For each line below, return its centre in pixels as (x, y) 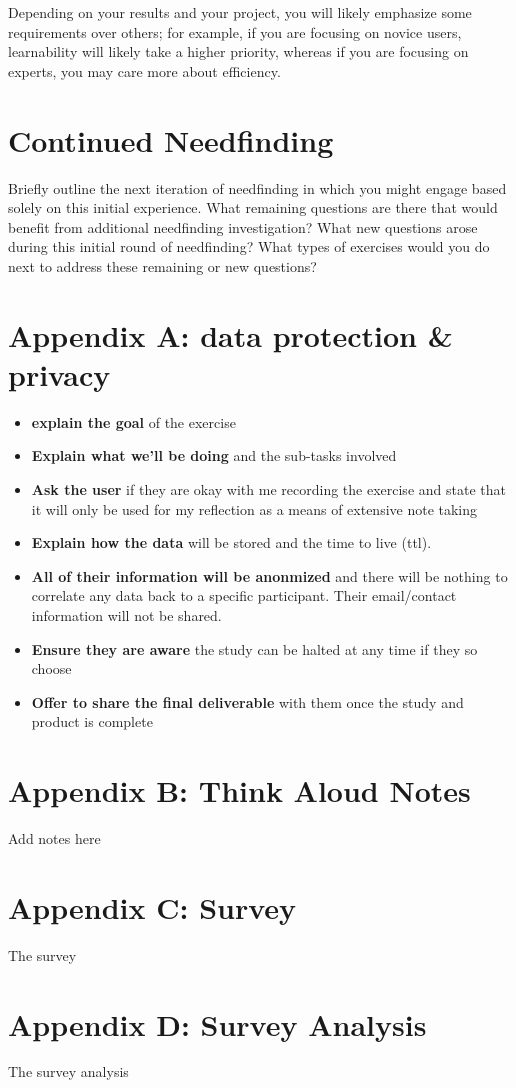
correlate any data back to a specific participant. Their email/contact (244, 595)
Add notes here (54, 838)
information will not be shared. (126, 614)
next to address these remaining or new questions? (162, 265)
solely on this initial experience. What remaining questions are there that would (253, 207)
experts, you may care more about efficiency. (144, 70)
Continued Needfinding (171, 139)
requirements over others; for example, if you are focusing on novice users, (235, 31)
